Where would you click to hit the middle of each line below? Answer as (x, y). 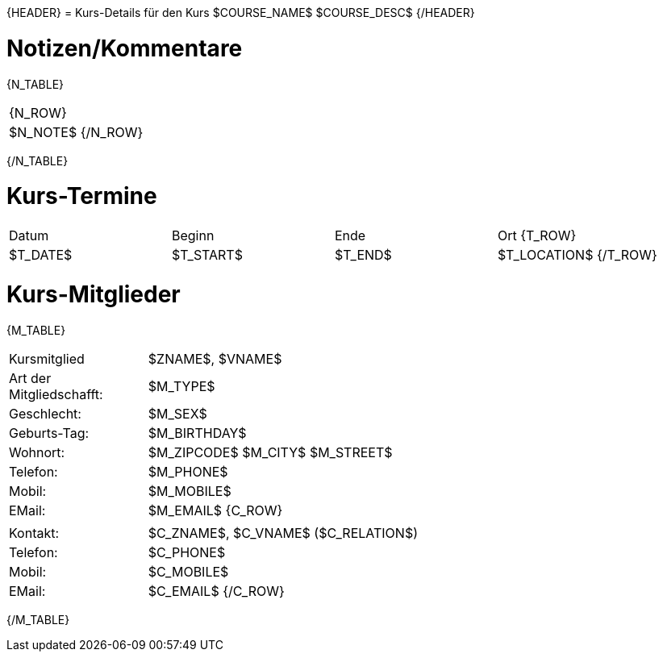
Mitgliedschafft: (56, 394)
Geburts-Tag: (49, 433)
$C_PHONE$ (187, 552)
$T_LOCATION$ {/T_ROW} (577, 255)
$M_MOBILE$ (190, 491)
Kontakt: (34, 533)
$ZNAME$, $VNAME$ (215, 358)
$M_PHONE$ (188, 471)
